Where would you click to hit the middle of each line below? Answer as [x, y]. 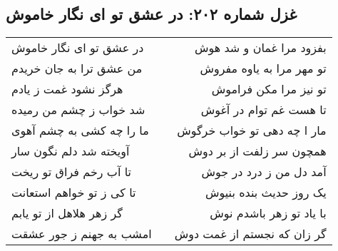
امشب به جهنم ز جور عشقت [82, 234]
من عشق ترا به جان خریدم [77, 68]
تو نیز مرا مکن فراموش [269, 89]
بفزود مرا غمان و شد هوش [260, 48]
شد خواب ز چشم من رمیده [78, 110]
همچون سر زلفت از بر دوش [257, 151]
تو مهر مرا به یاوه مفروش [263, 68]
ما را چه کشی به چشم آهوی [80, 130]
